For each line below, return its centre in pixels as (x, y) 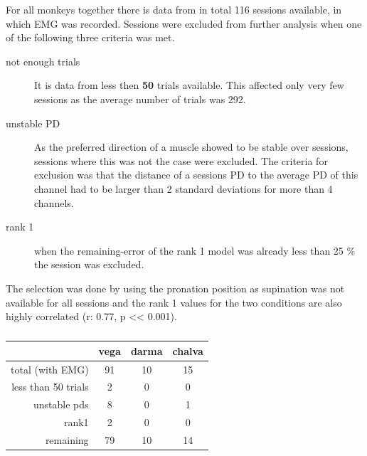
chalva (188, 350)
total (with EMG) (50, 369)
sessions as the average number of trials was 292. (140, 99)
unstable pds (61, 404)
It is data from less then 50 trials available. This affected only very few (189, 85)
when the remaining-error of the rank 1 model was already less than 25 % (195, 250)
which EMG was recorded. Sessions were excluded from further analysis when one (184, 23)
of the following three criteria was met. (90, 37)
